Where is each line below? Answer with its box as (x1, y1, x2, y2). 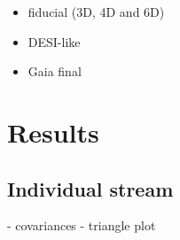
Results (7, 113, 99, 150)
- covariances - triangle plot (7, 216, 156, 235)
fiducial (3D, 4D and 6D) (27, 3, 165, 20)
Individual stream (7, 174, 174, 202)
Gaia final (27, 62, 82, 81)
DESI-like (27, 32, 81, 50)
